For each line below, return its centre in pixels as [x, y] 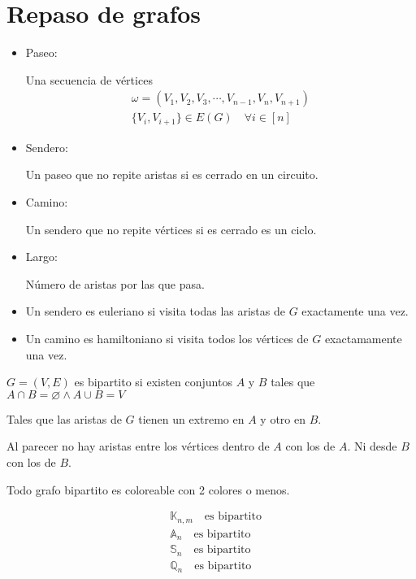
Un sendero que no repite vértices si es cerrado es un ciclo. [171, 229]
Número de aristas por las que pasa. [115, 283]
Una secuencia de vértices [89, 79]
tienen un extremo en [191, 418]
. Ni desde [372, 446]
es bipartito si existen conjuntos [153, 382]
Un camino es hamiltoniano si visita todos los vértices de [167, 338]
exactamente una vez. [355, 311]
